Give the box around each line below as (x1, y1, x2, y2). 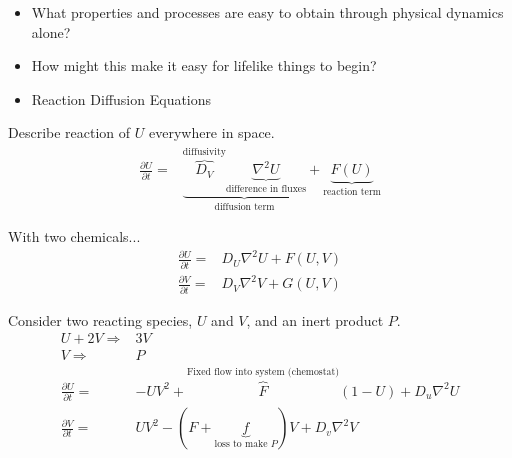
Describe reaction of (8, 122, 131, 143)
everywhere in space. (148, 122, 275, 143)
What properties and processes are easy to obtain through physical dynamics (31, 2, 504, 22)
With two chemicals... (8, 226, 141, 247)
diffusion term (214, 201, 275, 212)
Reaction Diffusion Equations (31, 88, 212, 109)
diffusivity (182, 146, 226, 157)
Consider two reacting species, (8, 309, 193, 330)
